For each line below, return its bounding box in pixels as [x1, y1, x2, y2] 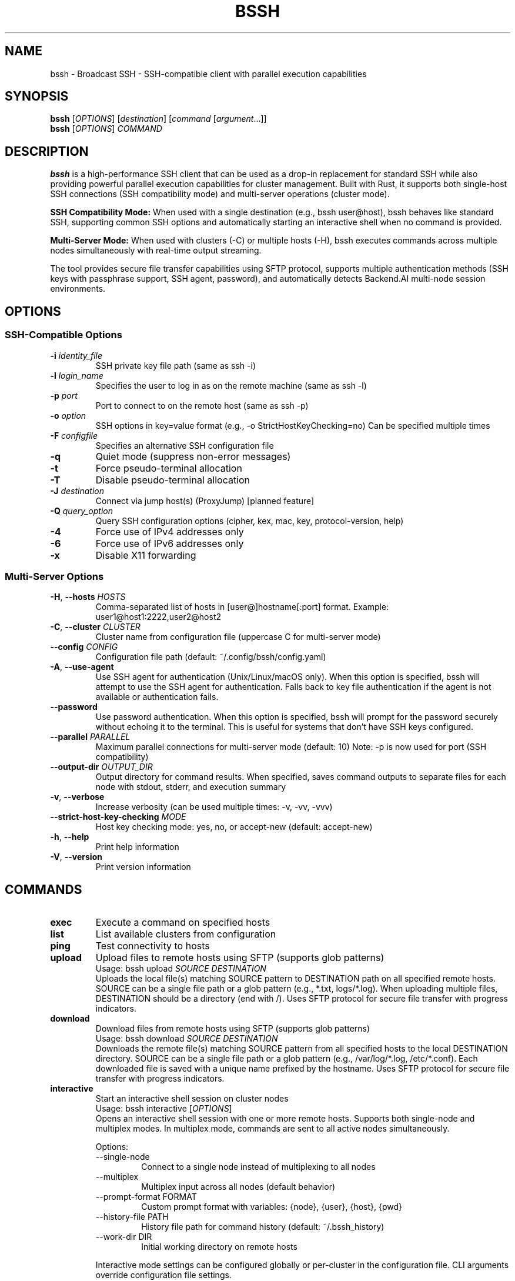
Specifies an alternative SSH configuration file [95, 440, 274, 451]
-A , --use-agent [50, 662, 114, 672]
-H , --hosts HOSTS [50, 592, 126, 602]
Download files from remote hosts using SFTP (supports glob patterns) [95, 1023, 370, 1034]
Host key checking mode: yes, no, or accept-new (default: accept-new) [95, 822, 373, 832]
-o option [50, 410, 86, 421]
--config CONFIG [50, 642, 118, 652]
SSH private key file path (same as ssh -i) [95, 360, 256, 371]
